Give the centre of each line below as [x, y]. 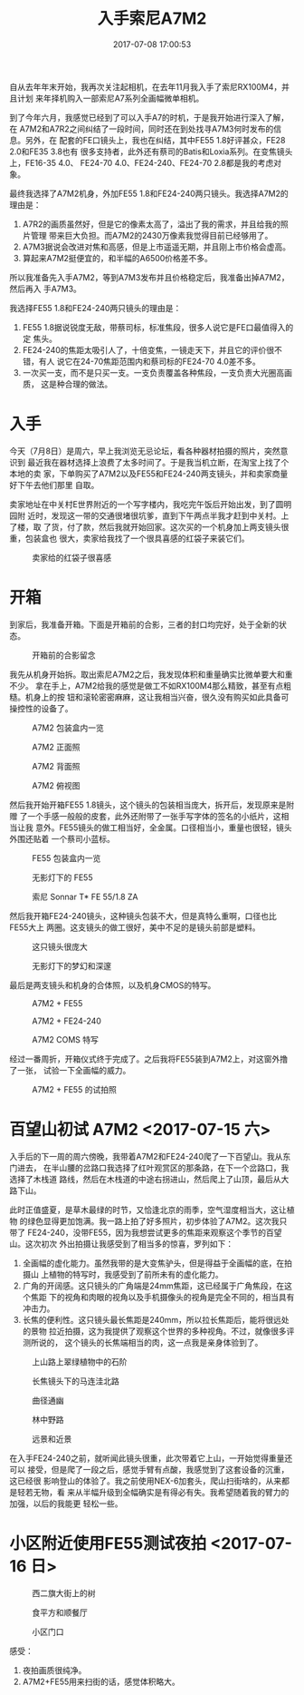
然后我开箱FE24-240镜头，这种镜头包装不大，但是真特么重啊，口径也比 [143, 916]
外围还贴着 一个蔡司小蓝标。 [62, 838]
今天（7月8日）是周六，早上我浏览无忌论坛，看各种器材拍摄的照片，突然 [145, 451]
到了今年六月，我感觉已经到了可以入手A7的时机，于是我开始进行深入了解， [149, 117]
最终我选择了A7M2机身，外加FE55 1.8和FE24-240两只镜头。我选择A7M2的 [149, 193]
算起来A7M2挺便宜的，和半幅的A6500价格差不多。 [117, 258]
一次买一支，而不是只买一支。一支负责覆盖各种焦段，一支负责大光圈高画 [157, 372]
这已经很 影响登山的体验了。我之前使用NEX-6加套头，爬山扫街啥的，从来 [146, 1481]
